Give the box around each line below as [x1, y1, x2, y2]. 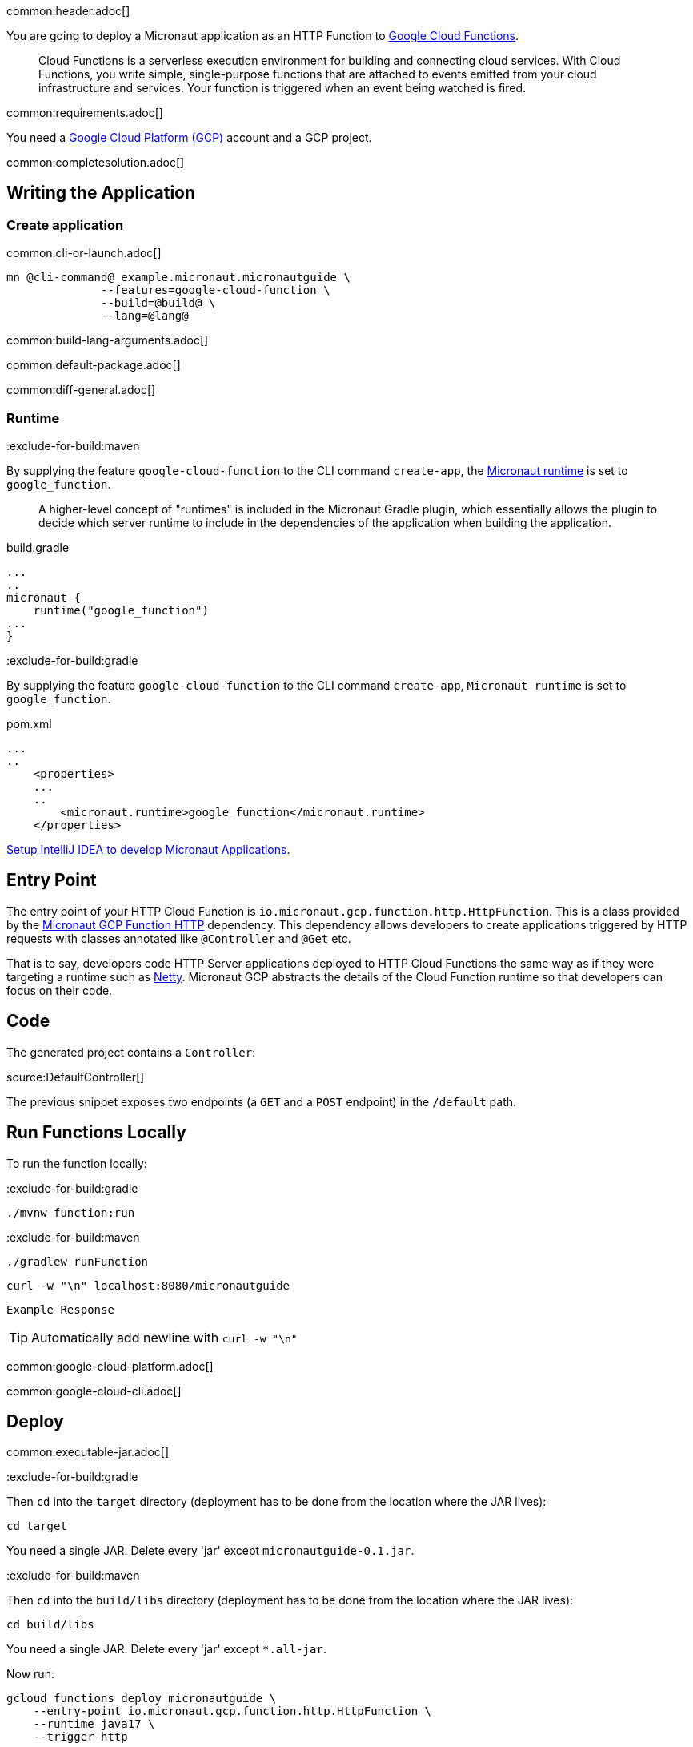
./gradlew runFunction [6, 1254, 149, 1268]
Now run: [6, 1667, 54, 1681]
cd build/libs [6, 1618, 94, 1632]
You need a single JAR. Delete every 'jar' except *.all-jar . [6, 1642, 326, 1656]
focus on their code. [6, 983, 113, 997]
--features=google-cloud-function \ [101, 284, 330, 297]
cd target [6, 1520, 67, 1533]
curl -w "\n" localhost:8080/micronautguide [6, 1278, 290, 1292]
